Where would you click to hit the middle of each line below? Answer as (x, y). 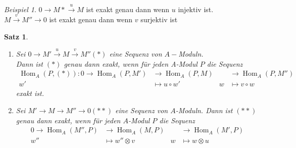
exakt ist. (30, 93)
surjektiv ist (159, 19)
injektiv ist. (196, 9)
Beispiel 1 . (20, 9)
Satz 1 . (16, 36)
